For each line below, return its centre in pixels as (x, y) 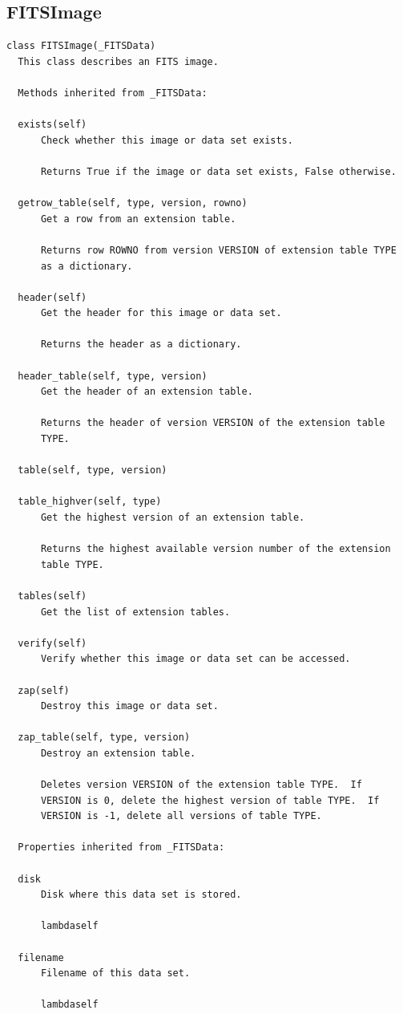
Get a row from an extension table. (138, 219)
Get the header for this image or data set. (161, 313)
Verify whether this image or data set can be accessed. (195, 659)
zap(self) (44, 690)
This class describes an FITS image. (118, 61)
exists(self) (52, 125)
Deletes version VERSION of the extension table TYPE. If (201, 785)
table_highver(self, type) (90, 502)
